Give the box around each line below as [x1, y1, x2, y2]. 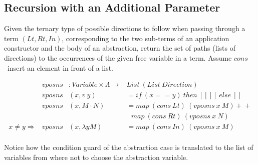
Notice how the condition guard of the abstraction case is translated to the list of [4, 142, 253, 152]
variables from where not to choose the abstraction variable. [4, 151, 188, 162]
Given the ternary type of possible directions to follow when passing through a [4, 23, 245, 34]
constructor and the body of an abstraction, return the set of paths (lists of [4, 43, 235, 53]
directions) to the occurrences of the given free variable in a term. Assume [4, 52, 232, 63]
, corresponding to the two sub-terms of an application [62, 33, 229, 43]
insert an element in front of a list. [7, 62, 114, 73]
